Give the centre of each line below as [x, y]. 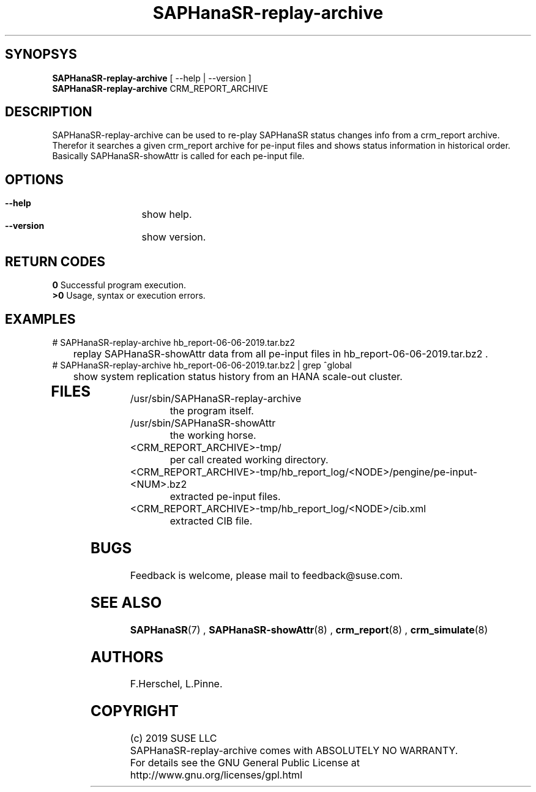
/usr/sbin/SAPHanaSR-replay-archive [216, 398]
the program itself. [212, 410]
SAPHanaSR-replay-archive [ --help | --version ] [152, 78]
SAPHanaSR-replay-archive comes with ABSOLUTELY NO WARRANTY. [294, 751]
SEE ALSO [126, 602]
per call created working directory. [249, 459]
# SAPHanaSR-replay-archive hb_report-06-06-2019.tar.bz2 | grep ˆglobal [202, 365]
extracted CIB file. [211, 521]
